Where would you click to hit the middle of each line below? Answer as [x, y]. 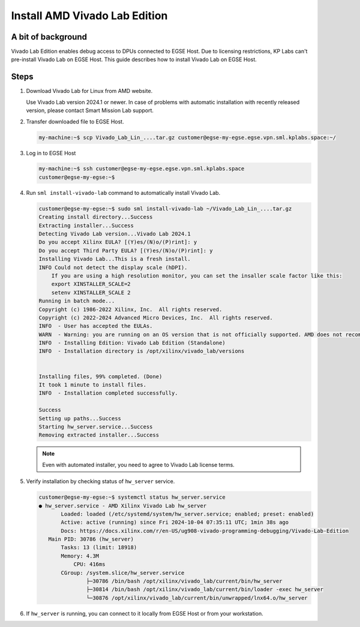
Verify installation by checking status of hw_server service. [100, 481]
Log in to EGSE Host [51, 153]
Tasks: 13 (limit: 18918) [99, 548]
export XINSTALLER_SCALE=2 [91, 284]
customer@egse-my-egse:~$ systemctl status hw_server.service [132, 497]
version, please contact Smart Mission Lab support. [90, 110]
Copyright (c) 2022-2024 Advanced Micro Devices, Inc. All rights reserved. [156, 317]
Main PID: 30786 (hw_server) [91, 539]
